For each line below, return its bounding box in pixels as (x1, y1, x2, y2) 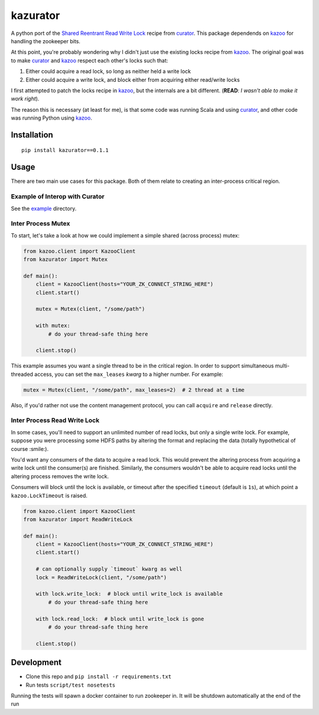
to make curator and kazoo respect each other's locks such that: (11, 57, 168, 64)
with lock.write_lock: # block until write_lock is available (35, 591, 223, 597)
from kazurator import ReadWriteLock (23, 516, 133, 523)
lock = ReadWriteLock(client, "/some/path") (35, 574, 167, 581)
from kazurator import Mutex (23, 256, 108, 263)
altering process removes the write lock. (11, 472, 109, 479)
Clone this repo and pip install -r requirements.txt (25, 673, 172, 680)
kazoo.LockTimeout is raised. (11, 492, 88, 499)
